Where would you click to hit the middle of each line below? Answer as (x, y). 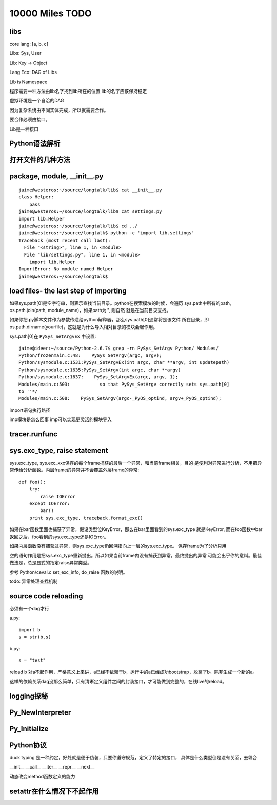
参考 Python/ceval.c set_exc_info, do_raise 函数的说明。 (68, 572)
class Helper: (36, 197)
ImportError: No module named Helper (66, 269)
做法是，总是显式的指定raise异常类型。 (51, 562)
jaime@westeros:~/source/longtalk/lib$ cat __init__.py (90, 190)
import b (29, 630)
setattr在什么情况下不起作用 (54, 791)
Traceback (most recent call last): (65, 240)
